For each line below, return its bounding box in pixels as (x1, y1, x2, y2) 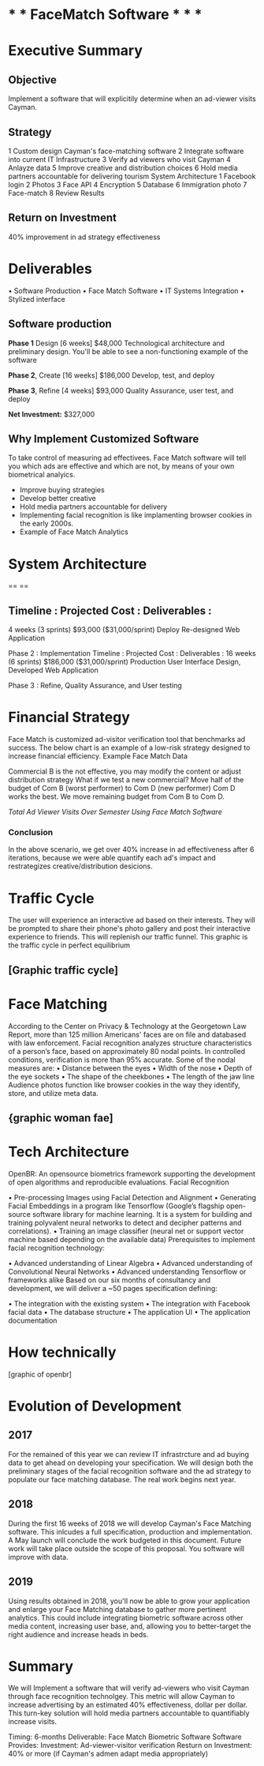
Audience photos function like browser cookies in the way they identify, (8, 1080, 240, 1090)
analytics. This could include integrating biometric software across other (8, 1613, 244, 1622)
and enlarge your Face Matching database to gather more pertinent (8, 1604, 227, 1613)
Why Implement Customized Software (8, 432, 199, 446)
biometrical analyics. (8, 470, 76, 480)
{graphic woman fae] (8, 1112, 113, 1125)
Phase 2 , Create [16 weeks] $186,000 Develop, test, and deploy (8, 370, 215, 380)
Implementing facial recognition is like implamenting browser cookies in (19, 510, 252, 520)
